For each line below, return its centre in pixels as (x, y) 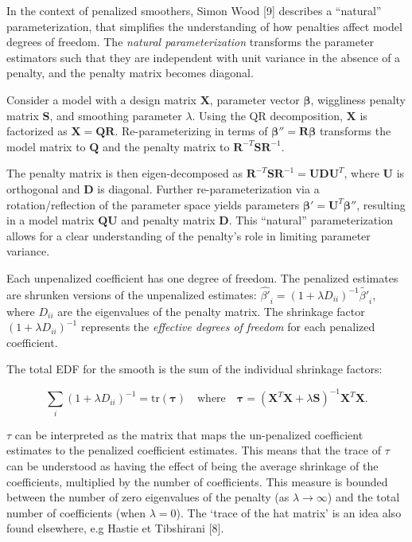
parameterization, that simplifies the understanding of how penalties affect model (204, 26)
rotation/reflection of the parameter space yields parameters (153, 204)
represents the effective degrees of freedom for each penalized (228, 327)
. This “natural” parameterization (311, 220)
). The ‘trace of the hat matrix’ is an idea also (289, 512)
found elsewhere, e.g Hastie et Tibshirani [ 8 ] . (115, 528)
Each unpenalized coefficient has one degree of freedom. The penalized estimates (202, 277)
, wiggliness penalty (358, 99)
